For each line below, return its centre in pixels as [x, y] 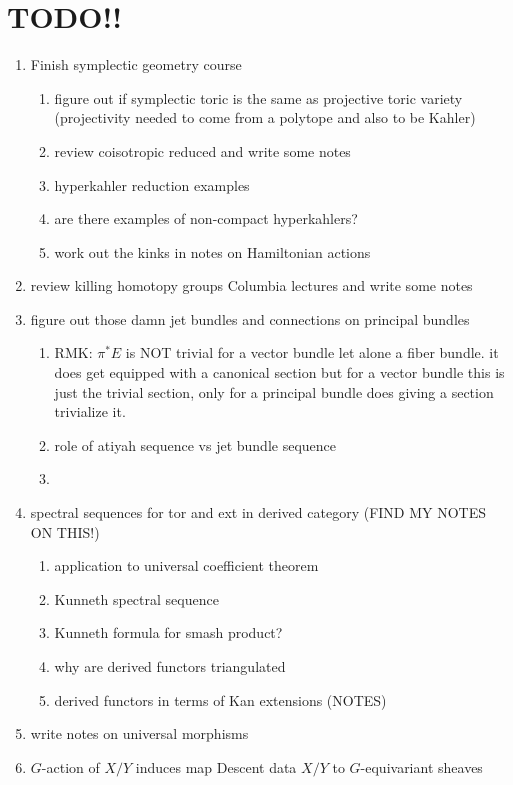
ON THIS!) [65, 531]
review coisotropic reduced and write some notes [202, 150]
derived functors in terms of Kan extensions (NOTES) [220, 699]
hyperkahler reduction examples [152, 184]
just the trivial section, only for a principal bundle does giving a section [274, 391]
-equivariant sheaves [421, 766]
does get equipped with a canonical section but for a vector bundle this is [279, 372]
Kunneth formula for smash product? [168, 632]
